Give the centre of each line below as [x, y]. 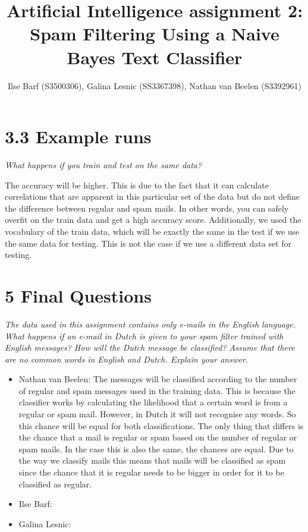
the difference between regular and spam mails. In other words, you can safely [147, 208]
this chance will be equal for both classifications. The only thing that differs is [161, 425]
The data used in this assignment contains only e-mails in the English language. [150, 324]
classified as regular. [55, 484]
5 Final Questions [78, 295]
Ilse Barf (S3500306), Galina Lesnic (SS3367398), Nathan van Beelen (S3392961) [155, 85]
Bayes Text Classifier [155, 57]
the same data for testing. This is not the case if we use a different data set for [148, 243]
